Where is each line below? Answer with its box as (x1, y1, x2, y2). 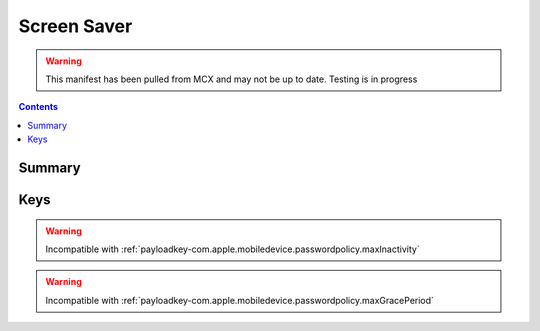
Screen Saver (18, 15, 133, 37)
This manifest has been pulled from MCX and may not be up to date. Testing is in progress (45, 73, 418, 85)
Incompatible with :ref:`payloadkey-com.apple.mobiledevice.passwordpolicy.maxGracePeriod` (45, 294, 435, 306)
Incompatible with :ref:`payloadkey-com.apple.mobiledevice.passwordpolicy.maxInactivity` (45, 243, 420, 255)
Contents (18, 101, 59, 113)
